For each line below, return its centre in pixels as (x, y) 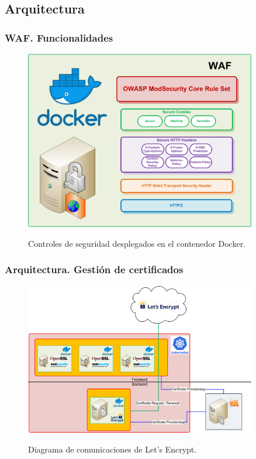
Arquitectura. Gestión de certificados (94, 269)
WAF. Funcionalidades (59, 37)
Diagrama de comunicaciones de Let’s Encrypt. (113, 449)
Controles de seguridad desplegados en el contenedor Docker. (137, 243)
